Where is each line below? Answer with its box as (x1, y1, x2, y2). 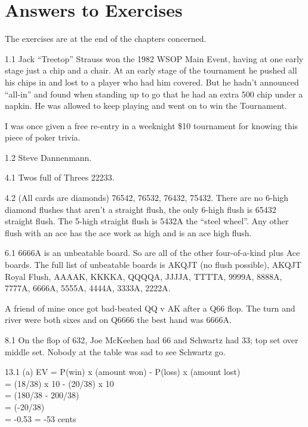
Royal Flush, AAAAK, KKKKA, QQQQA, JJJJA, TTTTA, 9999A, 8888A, (5, 270, 282, 282)
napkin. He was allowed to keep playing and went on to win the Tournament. (5, 99, 287, 112)
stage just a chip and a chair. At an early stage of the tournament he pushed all (5, 64, 297, 77)
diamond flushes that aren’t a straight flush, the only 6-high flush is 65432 (5, 203, 276, 215)
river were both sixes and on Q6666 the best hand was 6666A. (5, 313, 232, 326)
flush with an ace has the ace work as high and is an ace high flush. (5, 226, 252, 239)
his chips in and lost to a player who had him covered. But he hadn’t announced (5, 75, 299, 88)
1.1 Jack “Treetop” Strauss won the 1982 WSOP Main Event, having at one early (5, 52, 304, 65)
